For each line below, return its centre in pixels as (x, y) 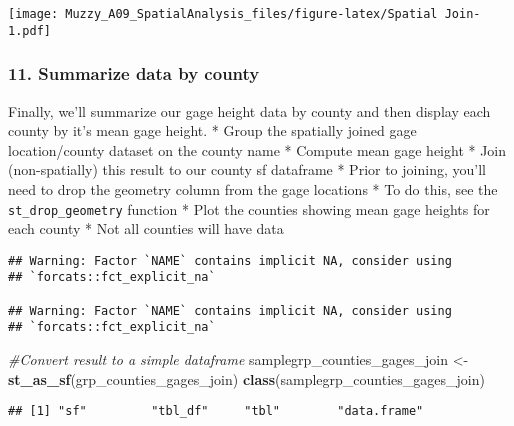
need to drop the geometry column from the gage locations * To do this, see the (253, 188)
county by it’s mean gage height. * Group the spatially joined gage (212, 130)
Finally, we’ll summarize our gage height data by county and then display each (249, 110)
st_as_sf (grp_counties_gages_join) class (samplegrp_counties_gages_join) (246, 378)
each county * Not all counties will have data (146, 228)
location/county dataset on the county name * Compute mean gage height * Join (257, 149)
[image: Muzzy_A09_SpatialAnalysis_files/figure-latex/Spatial (223, 14)
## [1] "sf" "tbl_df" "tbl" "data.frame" (216, 411)
